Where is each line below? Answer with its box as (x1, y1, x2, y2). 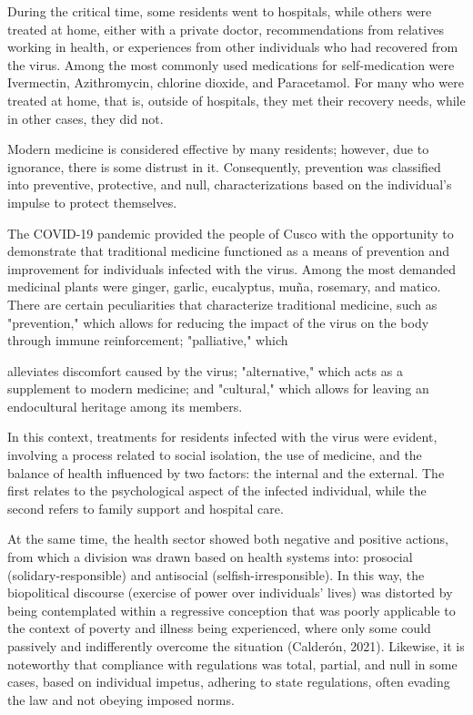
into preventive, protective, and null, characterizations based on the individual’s (7, 175, 452, 194)
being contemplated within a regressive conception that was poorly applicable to (7, 600, 456, 619)
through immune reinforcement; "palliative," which (7, 331, 288, 350)
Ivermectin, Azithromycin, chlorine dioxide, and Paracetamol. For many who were (7, 73, 464, 92)
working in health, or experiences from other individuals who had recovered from (7, 37, 458, 56)
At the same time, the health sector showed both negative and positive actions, (7, 529, 448, 548)
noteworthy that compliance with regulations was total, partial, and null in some (7, 654, 458, 673)
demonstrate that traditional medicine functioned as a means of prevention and (7, 241, 450, 260)
